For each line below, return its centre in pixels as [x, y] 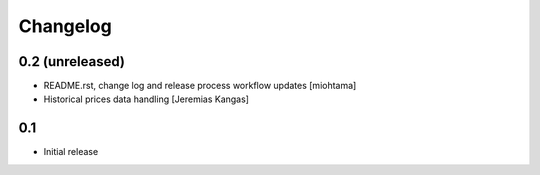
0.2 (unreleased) [71, 61]
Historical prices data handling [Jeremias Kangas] [146, 99]
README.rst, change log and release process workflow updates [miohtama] [200, 86]
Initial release [71, 152]
